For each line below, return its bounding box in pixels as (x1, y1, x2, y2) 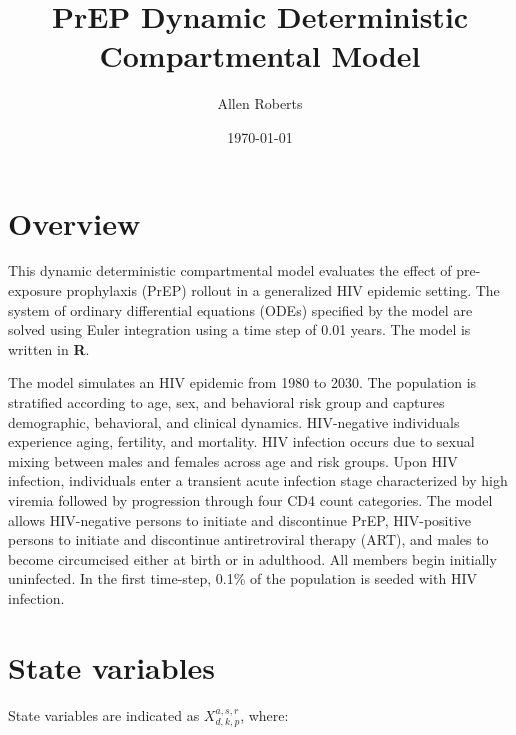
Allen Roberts (217, 93, 303, 114)
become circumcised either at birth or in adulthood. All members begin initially (8, 548, 497, 569)
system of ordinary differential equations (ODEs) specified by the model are (8, 299, 473, 320)
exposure (8, 280, 62, 301)
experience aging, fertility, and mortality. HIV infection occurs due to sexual (8, 431, 475, 452)
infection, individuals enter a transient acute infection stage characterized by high (8, 470, 508, 491)
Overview (8, 202, 141, 243)
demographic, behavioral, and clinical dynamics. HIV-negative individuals (8, 411, 460, 432)
